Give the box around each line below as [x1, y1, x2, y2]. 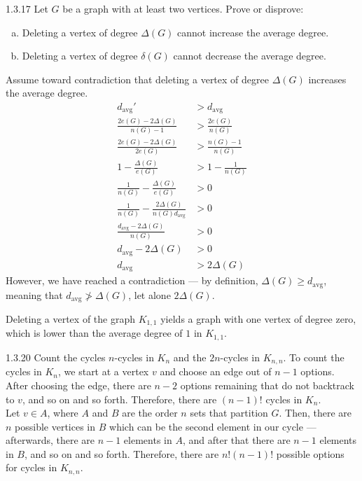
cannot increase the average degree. [177, 25, 329, 39]
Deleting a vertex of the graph [6, 311, 135, 326]
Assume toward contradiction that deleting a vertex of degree [6, 71, 269, 86]
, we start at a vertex [58, 364, 149, 379]
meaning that [6, 287, 63, 302]
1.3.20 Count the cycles [6, 349, 106, 364]
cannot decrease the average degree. [173, 48, 326, 63]
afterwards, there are [6, 433, 95, 447]
